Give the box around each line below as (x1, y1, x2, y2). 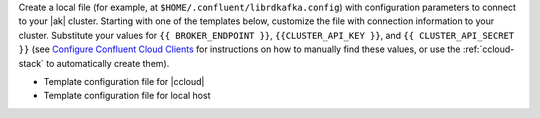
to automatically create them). (46, 57, 170, 69)
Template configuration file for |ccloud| (43, 75, 205, 87)
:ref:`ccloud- (462, 43, 515, 55)
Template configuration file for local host (43, 90, 211, 102)
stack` (18, 57, 45, 69)
